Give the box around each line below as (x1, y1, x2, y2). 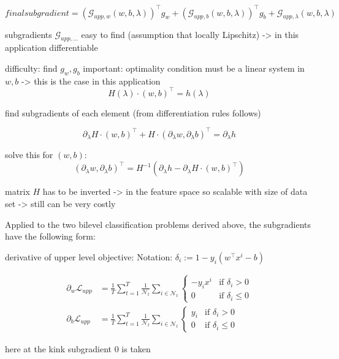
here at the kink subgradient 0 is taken (5, 342, 151, 355)
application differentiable (5, 41, 98, 54)
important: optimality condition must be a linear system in (83, 61, 305, 74)
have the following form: (5, 230, 96, 243)
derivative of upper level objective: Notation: (5, 250, 173, 263)
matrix (5, 185, 30, 198)
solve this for (5, 148, 53, 161)
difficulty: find (5, 61, 58, 74)
